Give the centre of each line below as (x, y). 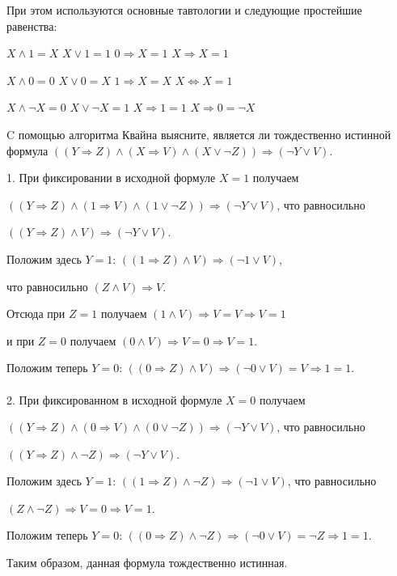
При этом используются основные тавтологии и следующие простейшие (184, 10)
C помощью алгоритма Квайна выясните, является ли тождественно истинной (199, 134)
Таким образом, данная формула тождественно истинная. (147, 563)
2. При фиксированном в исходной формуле (114, 399)
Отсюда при (36, 313)
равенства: (32, 25)
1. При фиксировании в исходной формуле (111, 178)
